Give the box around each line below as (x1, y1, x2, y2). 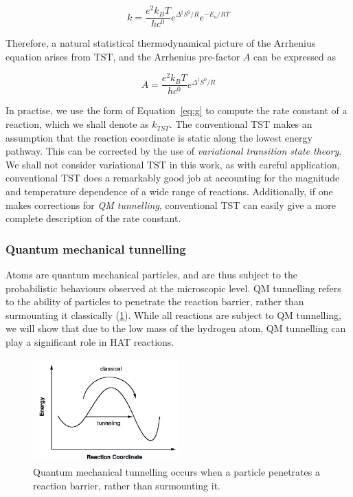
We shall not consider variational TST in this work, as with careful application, (5, 157, 340, 171)
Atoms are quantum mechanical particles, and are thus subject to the (5, 267, 298, 282)
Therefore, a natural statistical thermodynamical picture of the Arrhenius (5, 36, 316, 50)
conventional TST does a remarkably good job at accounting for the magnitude (5, 170, 340, 185)
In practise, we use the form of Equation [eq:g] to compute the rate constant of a (5, 103, 348, 118)
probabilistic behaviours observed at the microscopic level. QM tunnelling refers (5, 280, 341, 295)
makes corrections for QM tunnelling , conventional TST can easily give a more (5, 197, 337, 212)
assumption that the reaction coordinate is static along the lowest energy (5, 130, 312, 144)
